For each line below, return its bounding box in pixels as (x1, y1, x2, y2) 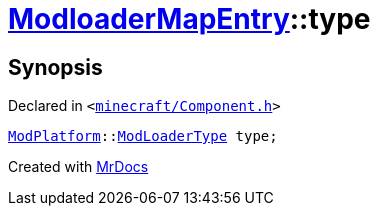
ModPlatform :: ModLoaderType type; (8, 128, 278, 145)
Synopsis (8, 54, 103, 80)
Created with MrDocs (8, 158, 149, 176)
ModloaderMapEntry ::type (8, 2, 371, 36)
